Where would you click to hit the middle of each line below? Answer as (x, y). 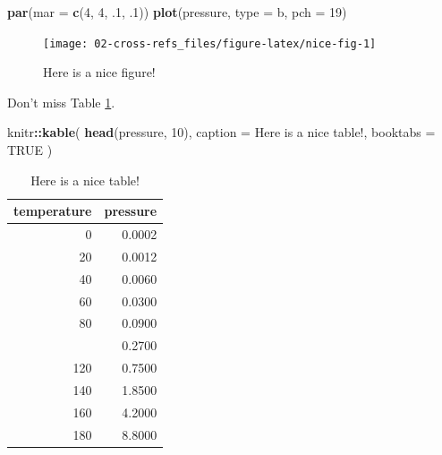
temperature (53, 211)
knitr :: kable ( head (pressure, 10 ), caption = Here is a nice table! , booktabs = (221, 132)
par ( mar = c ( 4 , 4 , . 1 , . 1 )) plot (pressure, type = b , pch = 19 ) (177, 12)
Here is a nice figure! (99, 72)
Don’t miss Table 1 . (61, 102)
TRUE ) (30, 150)
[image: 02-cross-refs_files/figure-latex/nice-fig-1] (210, 43)
